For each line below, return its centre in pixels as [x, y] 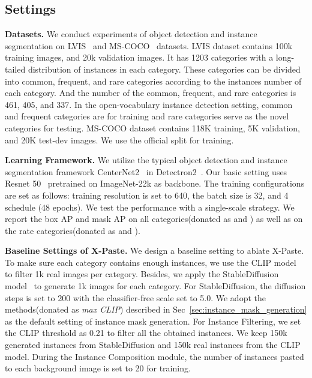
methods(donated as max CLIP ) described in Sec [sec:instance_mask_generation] [156, 309]
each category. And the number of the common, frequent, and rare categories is [151, 93]
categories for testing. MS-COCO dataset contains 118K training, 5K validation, [152, 127]
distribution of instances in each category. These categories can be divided [164, 69]
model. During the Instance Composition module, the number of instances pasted [154, 356]
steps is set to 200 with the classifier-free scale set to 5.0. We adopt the [135, 297]
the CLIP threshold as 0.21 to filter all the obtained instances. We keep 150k [146, 333]
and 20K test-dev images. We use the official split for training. [119, 139]
